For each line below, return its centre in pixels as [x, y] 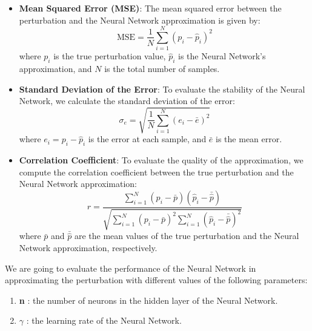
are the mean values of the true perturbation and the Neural [187, 236]
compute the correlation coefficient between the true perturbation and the [156, 172]
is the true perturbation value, [110, 56]
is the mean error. [249, 139]
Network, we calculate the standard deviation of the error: [127, 101]
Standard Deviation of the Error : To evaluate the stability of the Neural [162, 89]
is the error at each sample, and [147, 139]
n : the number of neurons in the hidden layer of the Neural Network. [148, 300]
